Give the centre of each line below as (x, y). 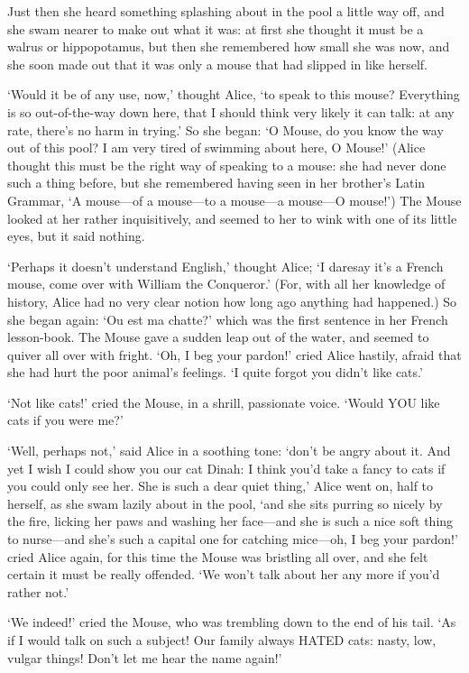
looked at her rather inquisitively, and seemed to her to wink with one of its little (232, 218)
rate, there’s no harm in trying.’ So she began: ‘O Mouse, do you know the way (225, 129)
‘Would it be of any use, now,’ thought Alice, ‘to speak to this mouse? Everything (234, 94)
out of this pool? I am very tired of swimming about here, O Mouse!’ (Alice (216, 148)
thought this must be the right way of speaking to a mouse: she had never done (227, 165)
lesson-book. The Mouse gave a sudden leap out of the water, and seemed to (218, 337)
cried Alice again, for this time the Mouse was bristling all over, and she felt (218, 556)
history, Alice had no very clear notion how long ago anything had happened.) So (232, 301)
